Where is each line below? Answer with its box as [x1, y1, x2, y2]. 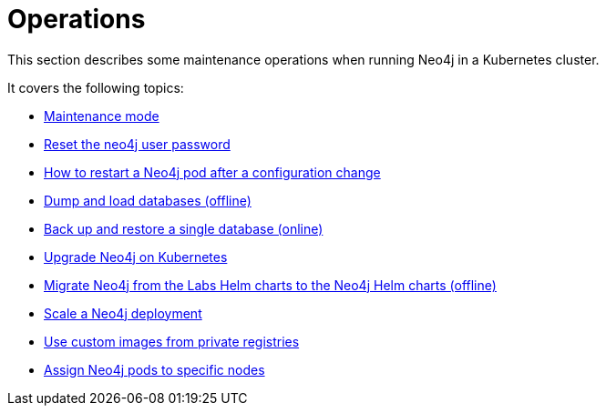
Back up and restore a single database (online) [44, 220, 324, 237]
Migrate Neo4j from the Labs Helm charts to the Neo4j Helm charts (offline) [44, 277, 497, 293]
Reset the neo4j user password [44, 136, 231, 152]
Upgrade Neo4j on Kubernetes [44, 248, 228, 265]
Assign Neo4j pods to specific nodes [44, 361, 265, 378]
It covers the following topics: [7, 79, 184, 96]
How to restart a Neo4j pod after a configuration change [44, 164, 381, 180]
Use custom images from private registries [44, 333, 300, 349]
